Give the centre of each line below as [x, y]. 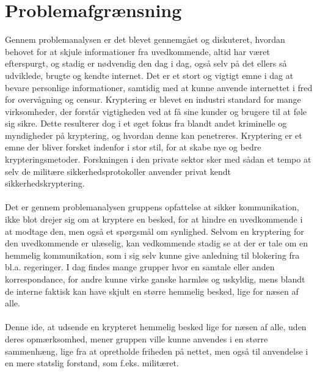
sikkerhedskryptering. [45, 183]
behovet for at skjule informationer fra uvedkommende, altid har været [137, 51]
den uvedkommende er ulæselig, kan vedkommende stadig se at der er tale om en [157, 243]
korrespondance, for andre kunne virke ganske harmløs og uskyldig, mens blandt [155, 279]
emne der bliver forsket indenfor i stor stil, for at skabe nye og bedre [133, 147]
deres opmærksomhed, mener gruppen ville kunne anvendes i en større [137, 338]
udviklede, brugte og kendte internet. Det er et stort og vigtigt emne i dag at [149, 75]
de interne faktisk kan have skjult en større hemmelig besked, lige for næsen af [152, 291]
